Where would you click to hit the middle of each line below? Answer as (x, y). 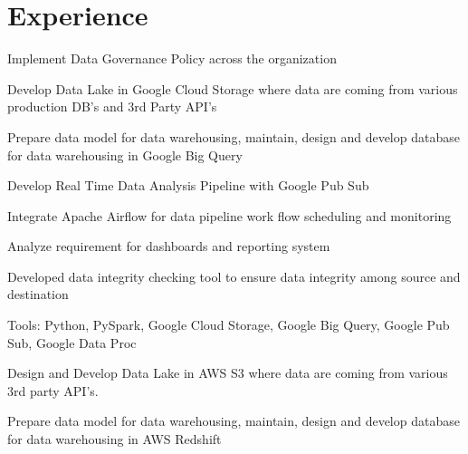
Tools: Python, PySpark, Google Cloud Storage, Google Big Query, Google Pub (229, 325)
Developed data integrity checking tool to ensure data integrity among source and (234, 276)
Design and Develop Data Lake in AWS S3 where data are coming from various (228, 373)
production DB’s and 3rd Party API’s (112, 106)
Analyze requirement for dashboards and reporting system (169, 246)
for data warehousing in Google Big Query (125, 155)
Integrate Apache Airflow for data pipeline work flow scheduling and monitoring (229, 215)
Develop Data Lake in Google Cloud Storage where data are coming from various (233, 88)
